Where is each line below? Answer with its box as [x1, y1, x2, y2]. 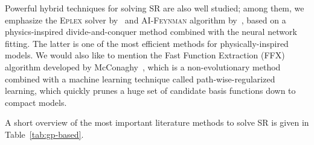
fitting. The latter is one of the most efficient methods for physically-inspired [5, 37, 289, 49]
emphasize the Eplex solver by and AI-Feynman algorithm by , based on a [5, 13, 286, 26]
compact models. [5, 96, 67, 108]
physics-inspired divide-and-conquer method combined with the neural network [5, 25, 297, 38]
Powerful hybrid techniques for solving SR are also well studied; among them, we [5, 2, 304, 14]
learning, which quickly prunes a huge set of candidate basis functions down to [5, 84, 296, 97]
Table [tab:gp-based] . [5, 128, 84, 140]
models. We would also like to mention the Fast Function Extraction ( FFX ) [5, 49, 285, 61]
